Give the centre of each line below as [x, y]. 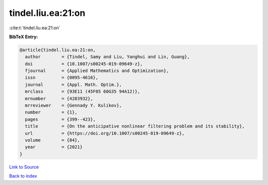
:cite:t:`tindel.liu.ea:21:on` [35, 28]
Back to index [23, 176]
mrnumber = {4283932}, [59, 98]
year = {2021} [54, 147]
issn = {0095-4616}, [62, 78]
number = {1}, [51, 112]
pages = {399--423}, [61, 119]
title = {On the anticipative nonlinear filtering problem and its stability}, [135, 126]
